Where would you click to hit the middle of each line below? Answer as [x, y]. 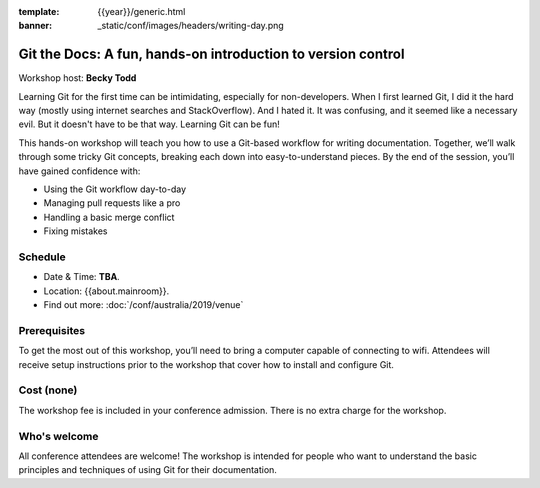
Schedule [42, 257]
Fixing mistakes [75, 231]
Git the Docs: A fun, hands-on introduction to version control [211, 54]
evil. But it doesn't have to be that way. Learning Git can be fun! [149, 124]
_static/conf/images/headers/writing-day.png [190, 26]
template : [39, 11]
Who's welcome [58, 436]
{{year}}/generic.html [141, 11]
